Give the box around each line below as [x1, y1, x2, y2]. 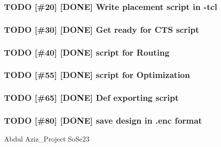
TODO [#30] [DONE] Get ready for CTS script [4, 23, 199, 35]
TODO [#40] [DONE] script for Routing [4, 46, 169, 58]
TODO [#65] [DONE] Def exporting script [4, 91, 179, 104]
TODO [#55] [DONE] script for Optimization [4, 69, 190, 81]
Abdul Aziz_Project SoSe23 [4, 134, 90, 144]
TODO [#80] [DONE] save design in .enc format [4, 114, 202, 127]
